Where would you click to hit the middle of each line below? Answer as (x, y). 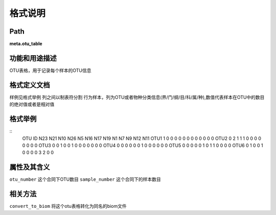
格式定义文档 (30, 85)
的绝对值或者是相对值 (32, 104)
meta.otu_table (26, 44)
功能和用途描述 (33, 58)
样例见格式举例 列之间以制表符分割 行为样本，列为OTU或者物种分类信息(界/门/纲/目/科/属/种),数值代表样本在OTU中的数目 (137, 97)
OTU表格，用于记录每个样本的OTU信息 (50, 70)
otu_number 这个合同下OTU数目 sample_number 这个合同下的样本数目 (85, 179)
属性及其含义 (30, 167)
